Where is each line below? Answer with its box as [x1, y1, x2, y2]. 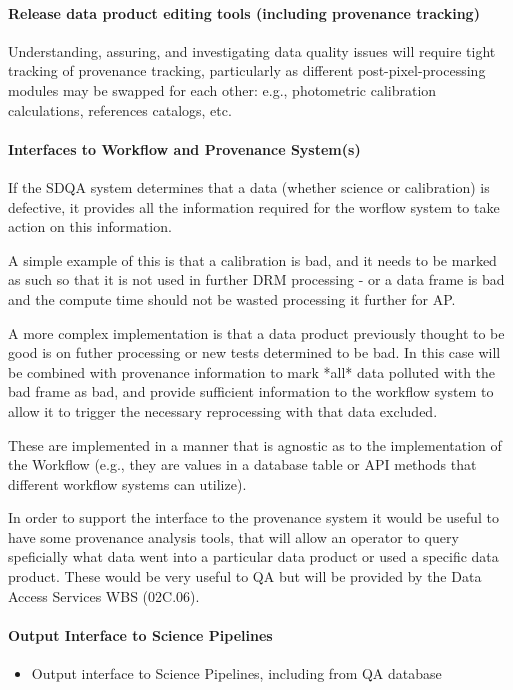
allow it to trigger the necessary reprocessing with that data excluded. [8, 400, 438, 421]
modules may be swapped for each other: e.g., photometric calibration [8, 79, 437, 100]
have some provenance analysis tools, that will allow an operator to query [8, 526, 459, 547]
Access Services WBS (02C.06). [8, 585, 200, 606]
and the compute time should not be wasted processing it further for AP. [8, 288, 456, 309]
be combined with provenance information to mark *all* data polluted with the [8, 361, 496, 382]
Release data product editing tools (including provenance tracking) [8, 2, 480, 23]
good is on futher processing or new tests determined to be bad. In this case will [8, 342, 501, 363]
